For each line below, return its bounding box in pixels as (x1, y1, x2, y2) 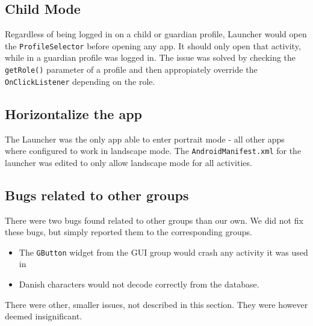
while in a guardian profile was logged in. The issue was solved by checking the (5, 51, 296, 64)
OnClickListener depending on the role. (5, 75, 155, 87)
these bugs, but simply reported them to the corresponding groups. (5, 226, 252, 238)
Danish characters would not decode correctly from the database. (19, 278, 259, 291)
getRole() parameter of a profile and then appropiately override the (5, 63, 258, 76)
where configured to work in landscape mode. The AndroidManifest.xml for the (5, 144, 302, 157)
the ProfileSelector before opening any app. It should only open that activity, (5, 39, 301, 52)
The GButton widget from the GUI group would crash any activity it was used (19, 245, 308, 258)
